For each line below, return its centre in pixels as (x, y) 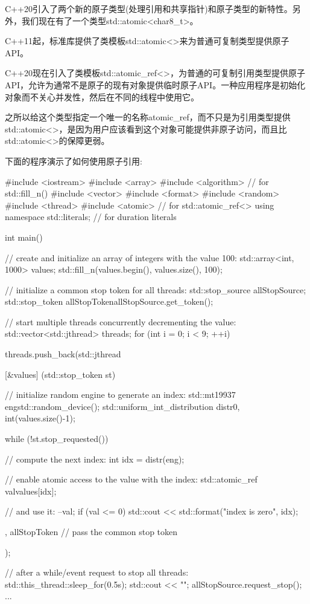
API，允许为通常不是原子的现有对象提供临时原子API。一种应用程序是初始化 (155, 84)
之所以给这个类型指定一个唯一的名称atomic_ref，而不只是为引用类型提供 (148, 117)
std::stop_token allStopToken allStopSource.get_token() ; (109, 301)
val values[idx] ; (31, 491)
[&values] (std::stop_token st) (60, 374)
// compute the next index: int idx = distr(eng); (95, 459)
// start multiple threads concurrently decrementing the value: (121, 321)
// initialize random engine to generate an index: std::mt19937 (120, 395)
